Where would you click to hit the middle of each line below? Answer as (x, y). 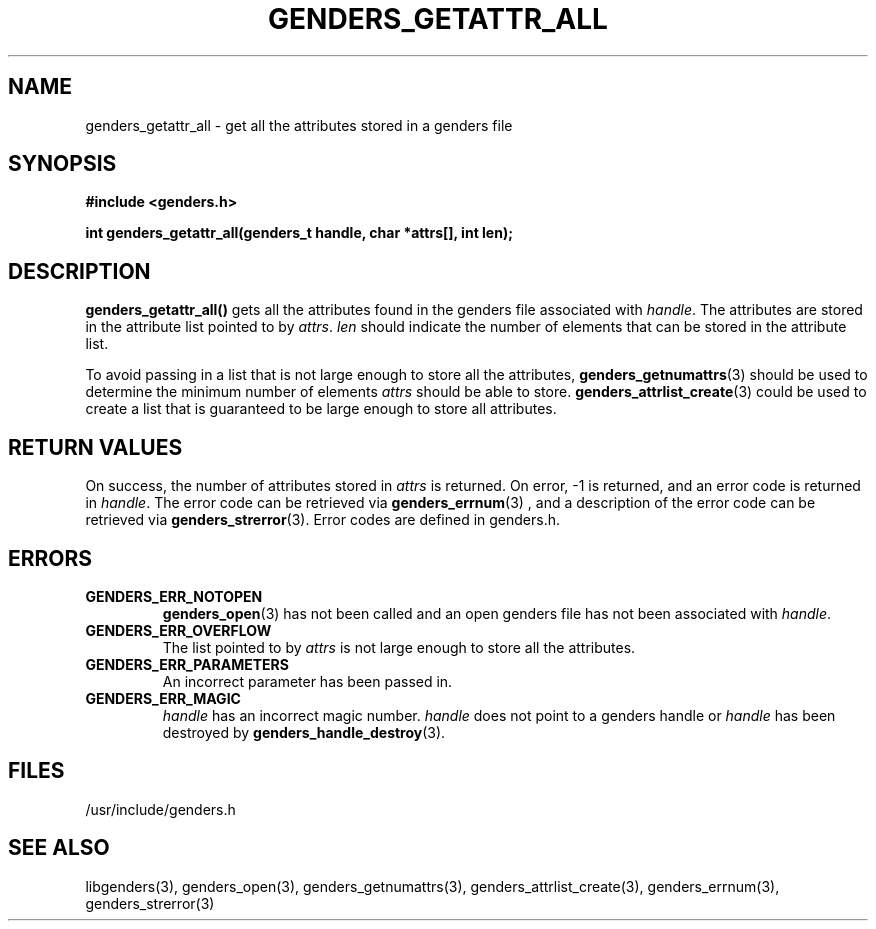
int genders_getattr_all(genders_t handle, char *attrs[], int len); (299, 233)
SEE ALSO (59, 848)
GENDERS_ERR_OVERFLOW (178, 630)
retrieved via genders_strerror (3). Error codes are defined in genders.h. (323, 520)
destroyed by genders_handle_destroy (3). (304, 732)
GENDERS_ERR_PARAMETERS (187, 664)
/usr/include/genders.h (160, 809)
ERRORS (50, 558)
